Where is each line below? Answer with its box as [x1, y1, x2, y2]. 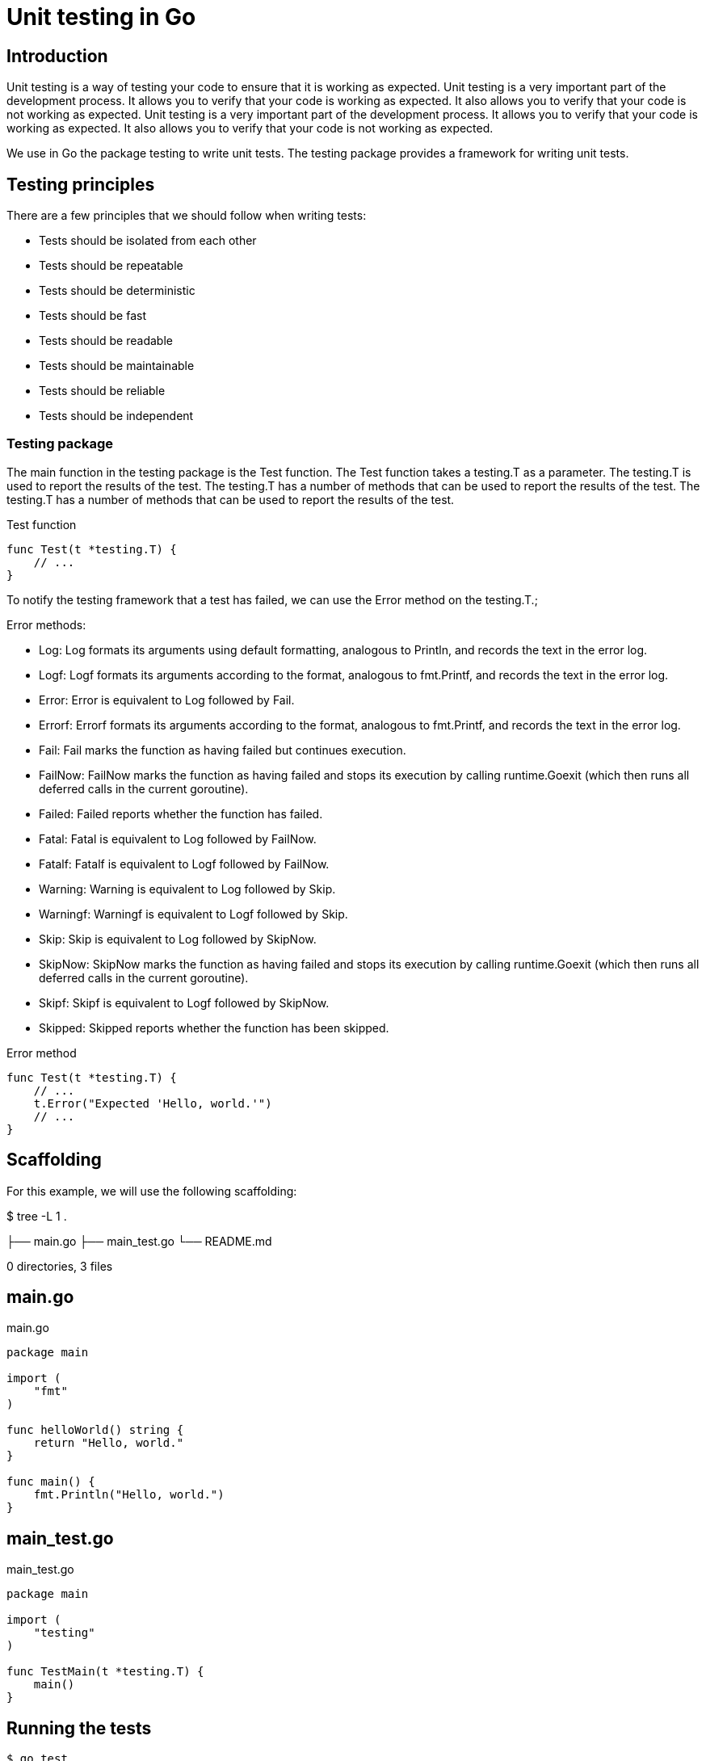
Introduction [6, 45, 108, 66]
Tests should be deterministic [39, 284, 195, 298]
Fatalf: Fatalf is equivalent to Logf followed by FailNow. [39, 856, 330, 871]
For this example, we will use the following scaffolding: [6, 1183, 297, 1198]
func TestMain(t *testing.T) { [6, 1665, 204, 1679]
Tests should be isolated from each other [39, 233, 257, 248]
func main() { [6, 1475, 95, 1489]
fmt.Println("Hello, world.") [33, 1488, 225, 1502]
